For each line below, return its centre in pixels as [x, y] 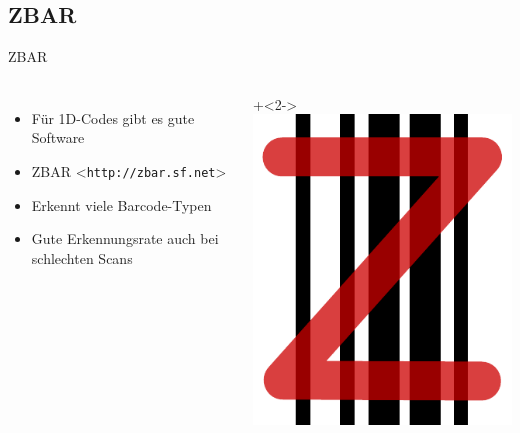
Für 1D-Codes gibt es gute [113, 117]
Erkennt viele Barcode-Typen [121, 204]
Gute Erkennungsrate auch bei [125, 238]
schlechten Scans [82, 257]
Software [58, 137]
